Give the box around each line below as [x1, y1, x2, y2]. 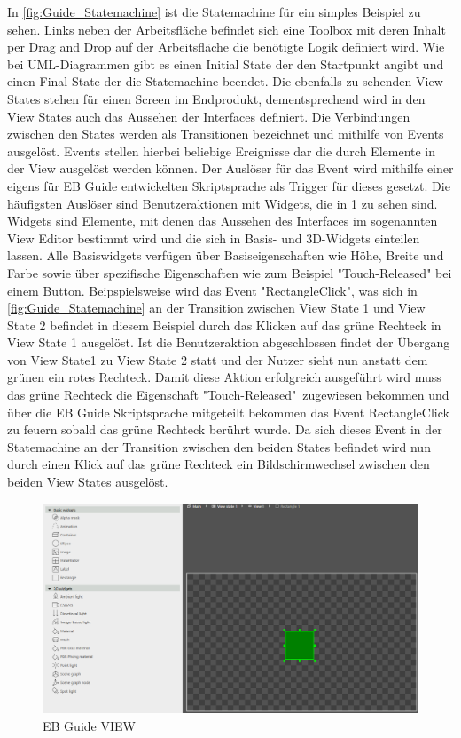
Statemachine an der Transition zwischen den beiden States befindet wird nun [7, 437, 431, 456]
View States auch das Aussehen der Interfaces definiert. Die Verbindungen [7, 107, 410, 125]
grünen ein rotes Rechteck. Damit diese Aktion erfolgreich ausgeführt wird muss [7, 368, 441, 386]
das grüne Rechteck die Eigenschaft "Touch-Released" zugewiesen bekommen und [7, 385, 449, 404]
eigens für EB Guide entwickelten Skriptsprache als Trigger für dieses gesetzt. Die [7, 176, 450, 194]
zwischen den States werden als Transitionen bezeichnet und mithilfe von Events [7, 124, 444, 143]
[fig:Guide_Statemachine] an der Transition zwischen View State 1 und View [7, 298, 426, 317]
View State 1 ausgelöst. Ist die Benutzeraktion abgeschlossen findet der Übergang [7, 333, 450, 352]
